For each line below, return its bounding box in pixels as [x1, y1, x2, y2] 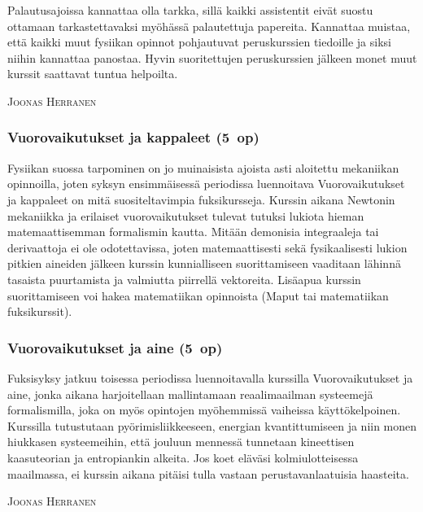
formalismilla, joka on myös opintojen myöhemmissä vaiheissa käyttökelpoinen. [7, 401, 401, 418]
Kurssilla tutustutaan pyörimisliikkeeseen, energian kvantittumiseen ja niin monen [7, 417, 417, 434]
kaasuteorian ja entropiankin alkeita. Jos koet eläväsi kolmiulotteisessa [7, 449, 359, 466]
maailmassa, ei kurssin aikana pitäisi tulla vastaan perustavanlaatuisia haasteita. [7, 465, 409, 482]
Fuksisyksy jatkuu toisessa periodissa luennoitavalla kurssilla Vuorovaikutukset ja [7, 369, 413, 386]
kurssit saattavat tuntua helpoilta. [7, 65, 178, 82]
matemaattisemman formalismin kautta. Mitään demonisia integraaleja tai [7, 223, 379, 240]
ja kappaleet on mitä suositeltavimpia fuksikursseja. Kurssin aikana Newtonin [7, 190, 395, 208]
